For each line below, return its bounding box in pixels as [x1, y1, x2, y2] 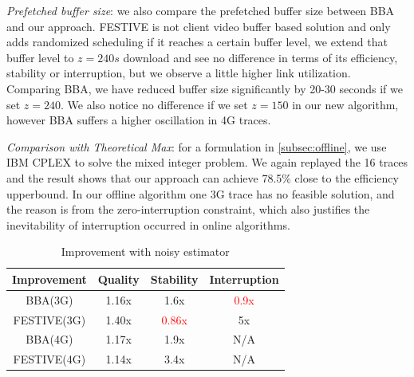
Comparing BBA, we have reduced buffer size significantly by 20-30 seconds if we [6, 80, 403, 96]
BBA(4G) [26, 331, 73, 348]
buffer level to [6, 49, 74, 65]
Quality [97, 270, 140, 287]
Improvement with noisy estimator [61, 243, 230, 260]
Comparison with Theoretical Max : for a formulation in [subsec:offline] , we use [6, 138, 387, 155]
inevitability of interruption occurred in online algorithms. [6, 216, 290, 233]
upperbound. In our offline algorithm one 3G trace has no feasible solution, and [6, 185, 395, 202]
